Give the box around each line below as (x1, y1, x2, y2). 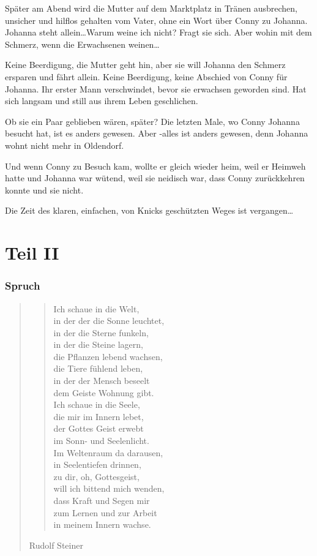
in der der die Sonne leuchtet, (53, 314, 165, 327)
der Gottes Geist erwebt (53, 422, 144, 435)
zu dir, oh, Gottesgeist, (53, 470, 140, 483)
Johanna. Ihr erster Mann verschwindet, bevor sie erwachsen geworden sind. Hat (5, 82, 307, 95)
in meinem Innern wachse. (53, 518, 151, 531)
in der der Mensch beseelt (53, 374, 150, 387)
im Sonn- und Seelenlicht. (53, 434, 149, 447)
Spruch (5, 278, 40, 293)
